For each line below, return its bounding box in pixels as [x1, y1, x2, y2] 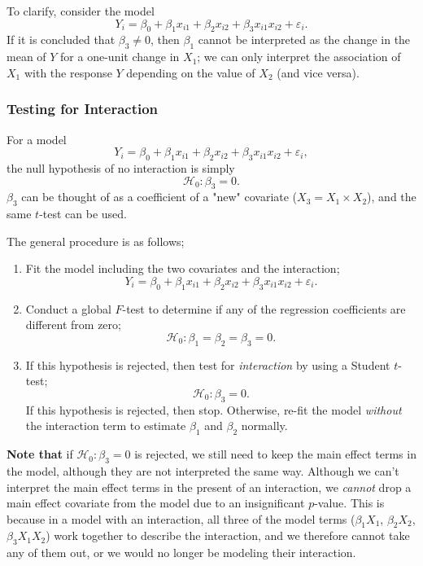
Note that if [7, 445, 73, 463]
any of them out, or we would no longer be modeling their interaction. [7, 544, 356, 561]
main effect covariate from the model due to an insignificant [7, 494, 305, 511]
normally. [241, 417, 288, 434]
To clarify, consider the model [7, 2, 155, 19]
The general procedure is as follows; [7, 232, 185, 249]
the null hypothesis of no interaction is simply [7, 159, 235, 176]
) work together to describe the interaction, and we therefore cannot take [46, 527, 410, 544]
